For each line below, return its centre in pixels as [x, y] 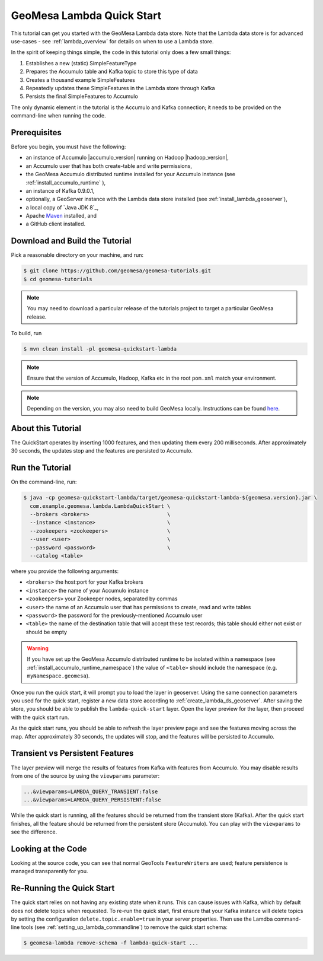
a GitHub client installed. [56, 224]
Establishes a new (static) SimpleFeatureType [81, 63]
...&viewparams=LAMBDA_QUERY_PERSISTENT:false [92, 800]
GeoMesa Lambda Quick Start [86, 15]
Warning [38, 648]
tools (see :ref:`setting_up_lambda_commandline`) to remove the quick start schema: [124, 927]
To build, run [26, 333]
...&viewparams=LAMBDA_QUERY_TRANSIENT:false [91, 791]
